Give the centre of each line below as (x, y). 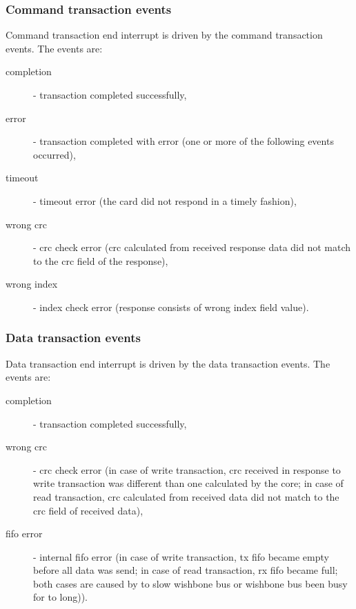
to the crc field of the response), (101, 260)
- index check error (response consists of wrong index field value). (171, 307)
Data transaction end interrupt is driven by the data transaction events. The (168, 363)
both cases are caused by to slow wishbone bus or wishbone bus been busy (190, 583)
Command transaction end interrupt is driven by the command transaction (164, 35)
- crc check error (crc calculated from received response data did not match (192, 247)
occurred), (55, 154)
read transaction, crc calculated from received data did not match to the (186, 496)
